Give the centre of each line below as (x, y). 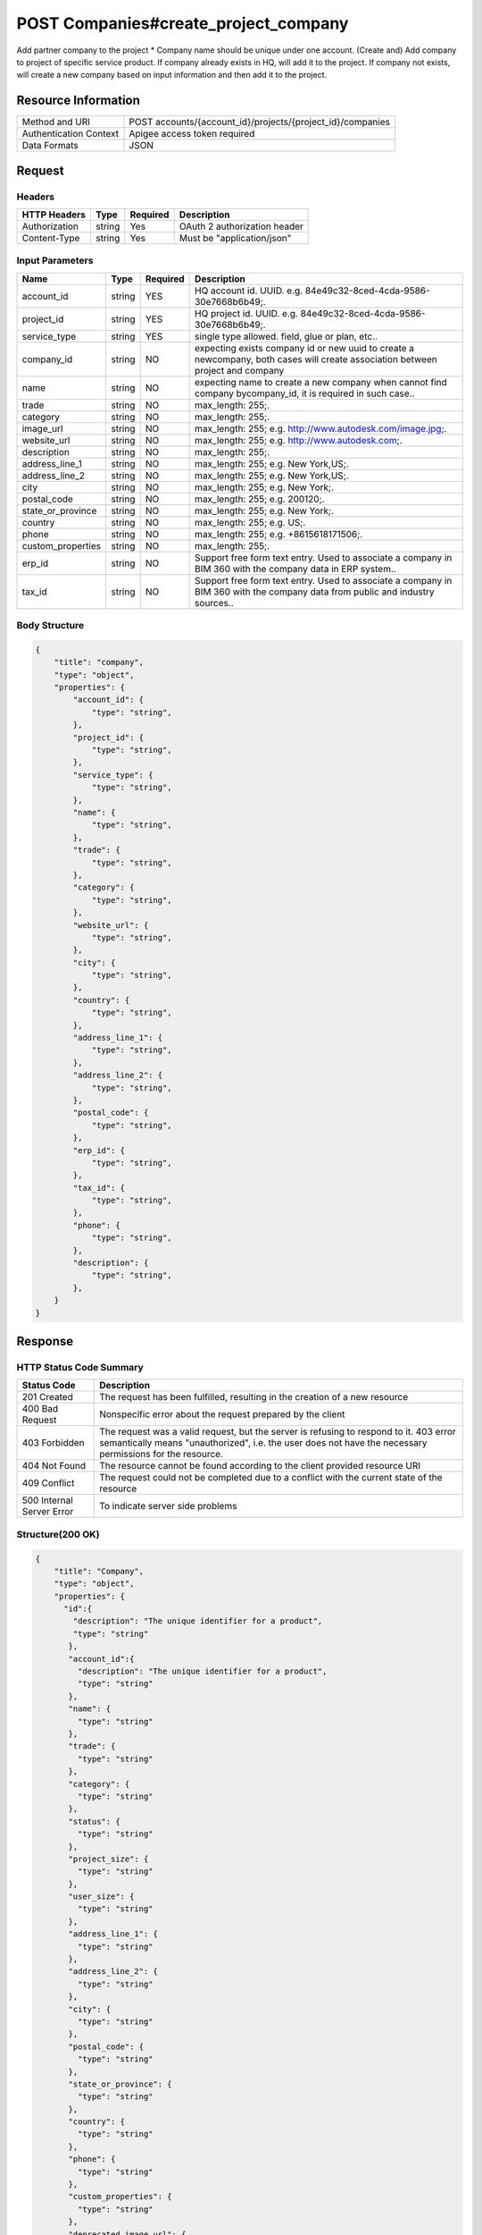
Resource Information (78, 101)
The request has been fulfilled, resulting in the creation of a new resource (254, 1397)
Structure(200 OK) (58, 1534)
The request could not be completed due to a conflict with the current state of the (271, 1478)
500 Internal (47, 1500)
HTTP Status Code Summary (80, 1367)
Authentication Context (71, 134)
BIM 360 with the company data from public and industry (315, 592)
